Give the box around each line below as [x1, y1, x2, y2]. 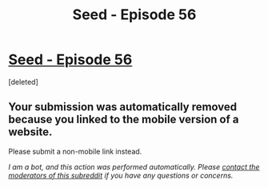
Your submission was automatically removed [8, 100, 238, 114]
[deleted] [8, 77, 38, 86]
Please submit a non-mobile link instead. [8, 146, 142, 156]
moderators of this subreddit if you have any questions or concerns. [8, 170, 234, 180]
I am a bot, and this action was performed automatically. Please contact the [8, 162, 260, 171]
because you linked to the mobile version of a [8, 113, 239, 126]
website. [8, 126, 53, 139]
